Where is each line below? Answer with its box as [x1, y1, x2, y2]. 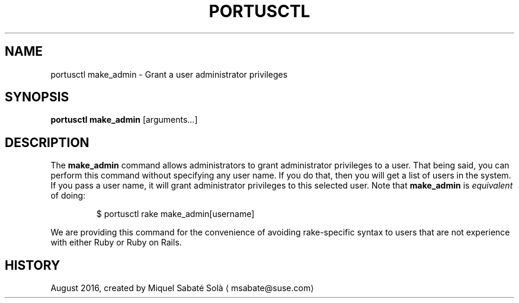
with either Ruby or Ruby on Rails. [50, 237, 182, 248]
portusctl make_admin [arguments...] [50, 114, 198, 125]
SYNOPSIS [5, 90, 69, 105]
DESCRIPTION [5, 135, 89, 150]
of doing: [50, 190, 86, 201]
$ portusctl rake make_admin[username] [96, 209, 255, 219]
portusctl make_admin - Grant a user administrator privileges [50, 69, 288, 79]
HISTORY [5, 257, 60, 273]
